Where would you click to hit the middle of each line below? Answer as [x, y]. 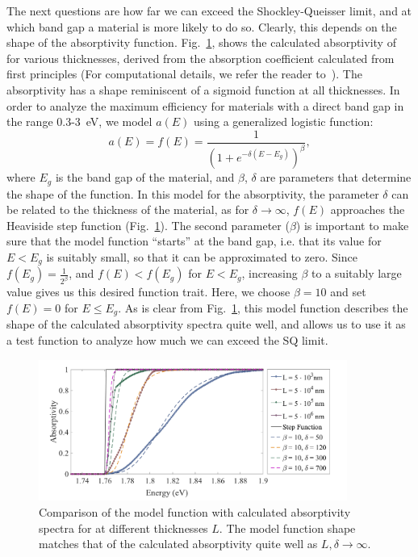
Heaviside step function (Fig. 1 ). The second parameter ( [148, 225]
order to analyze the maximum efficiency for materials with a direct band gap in [205, 105]
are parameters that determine [336, 177]
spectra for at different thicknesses [123, 528]
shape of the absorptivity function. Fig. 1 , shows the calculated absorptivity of [201, 42]
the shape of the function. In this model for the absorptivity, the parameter [193, 193]
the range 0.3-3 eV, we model [79, 121]
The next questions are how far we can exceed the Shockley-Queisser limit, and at [209, 10]
